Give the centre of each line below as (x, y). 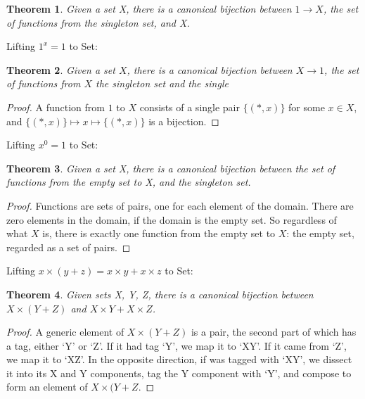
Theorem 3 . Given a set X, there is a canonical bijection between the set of (171, 168)
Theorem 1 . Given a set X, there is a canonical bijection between (149, 8)
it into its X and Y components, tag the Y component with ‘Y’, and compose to (179, 373)
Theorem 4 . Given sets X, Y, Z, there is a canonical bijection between (160, 294)
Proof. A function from (56, 107)
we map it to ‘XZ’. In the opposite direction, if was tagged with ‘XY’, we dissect (179, 359)
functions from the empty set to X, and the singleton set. (129, 182)
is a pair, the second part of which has (274, 332)
